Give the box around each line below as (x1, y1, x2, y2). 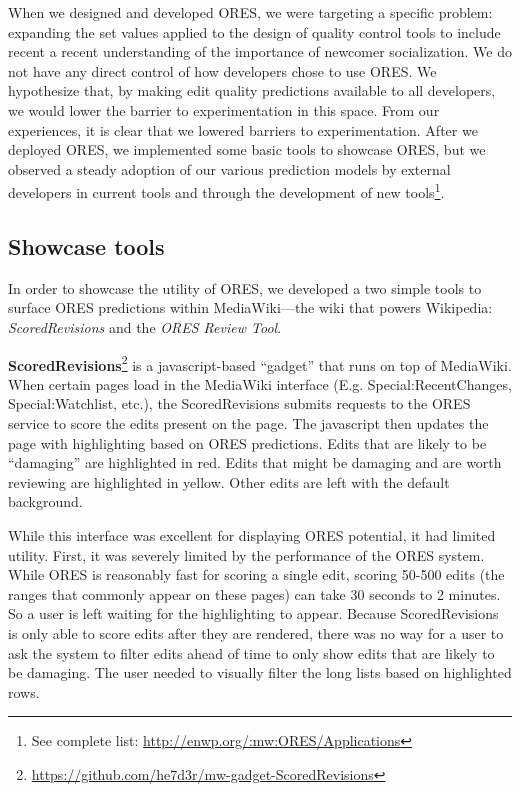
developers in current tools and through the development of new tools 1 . (8, 179, 445, 202)
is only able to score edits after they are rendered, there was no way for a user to (8, 622, 504, 643)
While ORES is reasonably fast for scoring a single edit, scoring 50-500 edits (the (8, 564, 505, 585)
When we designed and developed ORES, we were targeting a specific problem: (8, 2, 493, 22)
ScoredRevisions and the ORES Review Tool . (8, 316, 282, 337)
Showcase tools (8, 230, 165, 261)
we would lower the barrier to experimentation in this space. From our (8, 99, 440, 120)
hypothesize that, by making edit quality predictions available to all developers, (8, 80, 496, 101)
